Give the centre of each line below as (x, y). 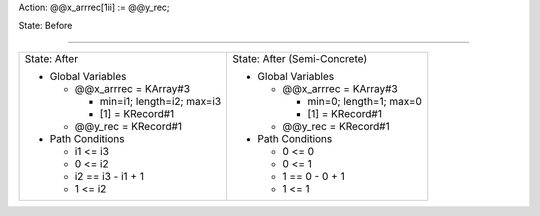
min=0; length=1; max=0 (364, 101)
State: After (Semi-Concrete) (300, 58)
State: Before (45, 26)
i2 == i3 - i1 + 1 (109, 176)
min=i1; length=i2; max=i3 (160, 101)
